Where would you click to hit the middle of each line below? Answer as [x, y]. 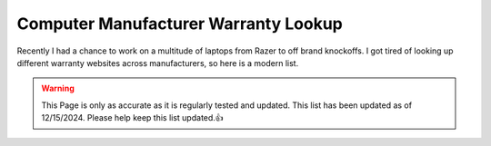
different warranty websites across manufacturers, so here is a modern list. [158, 63]
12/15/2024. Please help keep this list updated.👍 [132, 118]
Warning [58, 88]
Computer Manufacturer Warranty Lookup [180, 24]
